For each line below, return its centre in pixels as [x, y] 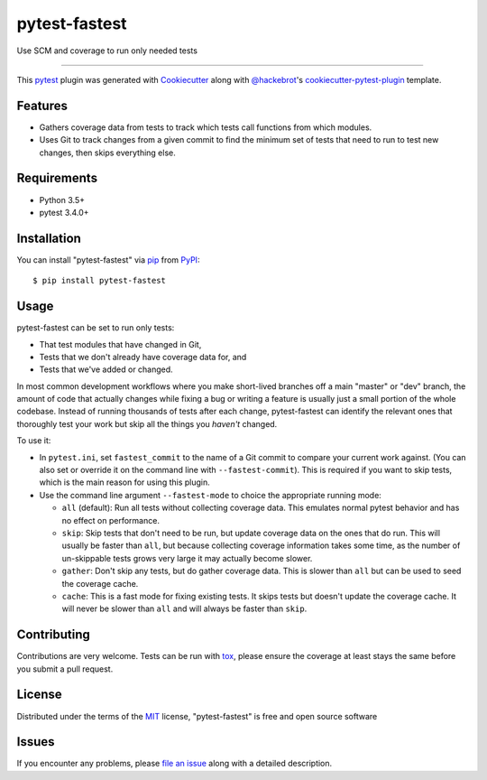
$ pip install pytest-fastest [100, 281]
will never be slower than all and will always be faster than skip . [184, 608]
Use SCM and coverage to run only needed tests [107, 51]
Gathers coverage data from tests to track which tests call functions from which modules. [206, 127]
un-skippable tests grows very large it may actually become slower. [187, 558]
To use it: [34, 441]
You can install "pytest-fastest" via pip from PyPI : [108, 260]
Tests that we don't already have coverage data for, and [143, 357]
